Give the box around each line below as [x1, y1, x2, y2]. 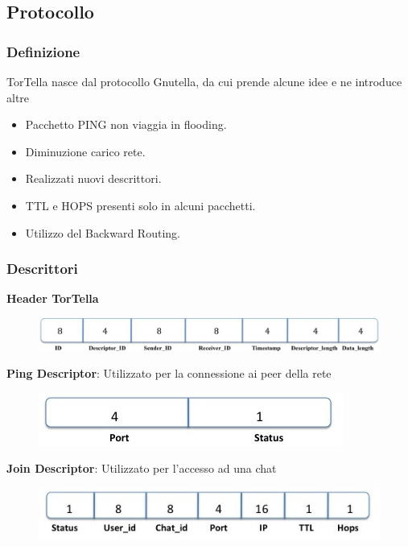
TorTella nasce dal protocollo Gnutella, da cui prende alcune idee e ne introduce [6, 73, 402, 89]
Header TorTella [6, 290, 99, 307]
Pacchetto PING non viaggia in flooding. [25, 116, 227, 133]
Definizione [6, 41, 80, 61]
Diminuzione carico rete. [25, 143, 146, 159]
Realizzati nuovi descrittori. [25, 170, 162, 187]
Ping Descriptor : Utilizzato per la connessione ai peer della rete [6, 365, 332, 382]
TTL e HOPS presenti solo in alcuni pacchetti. [25, 196, 256, 213]
